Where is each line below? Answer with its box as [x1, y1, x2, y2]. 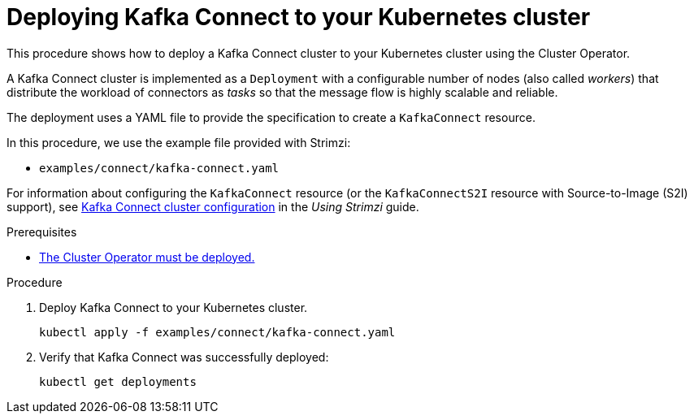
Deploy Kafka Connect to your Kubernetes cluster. [39, 300, 308, 314]
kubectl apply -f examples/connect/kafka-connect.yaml [39, 325, 396, 339]
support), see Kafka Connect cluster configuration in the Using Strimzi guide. [7, 199, 419, 214]
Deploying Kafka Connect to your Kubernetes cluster [7, 3, 591, 31]
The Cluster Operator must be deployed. [39, 249, 255, 264]
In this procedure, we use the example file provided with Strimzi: [7, 135, 351, 149]
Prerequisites [7, 224, 77, 239]
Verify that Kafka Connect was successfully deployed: [39, 349, 329, 364]
